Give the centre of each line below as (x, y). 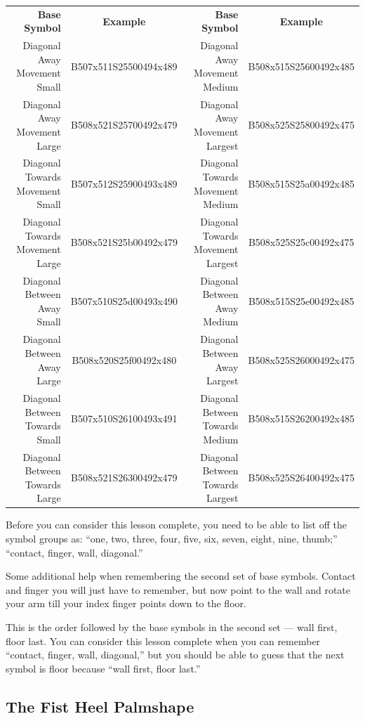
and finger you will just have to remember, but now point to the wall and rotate (178, 589)
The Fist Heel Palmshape (100, 706)
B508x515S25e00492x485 (301, 301)
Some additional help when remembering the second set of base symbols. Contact (181, 576)
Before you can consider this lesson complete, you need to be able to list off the (176, 525)
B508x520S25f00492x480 (124, 359)
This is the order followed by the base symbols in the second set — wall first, (172, 627)
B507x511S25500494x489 (124, 66)
